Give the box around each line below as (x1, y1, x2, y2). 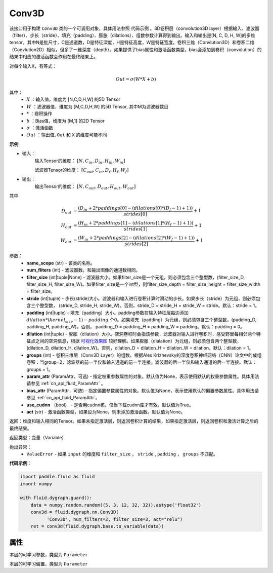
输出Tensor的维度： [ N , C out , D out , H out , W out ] (34, 183, 136, 190)
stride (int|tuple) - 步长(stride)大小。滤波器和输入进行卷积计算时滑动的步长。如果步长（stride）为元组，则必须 (26, 295, 256, 301)
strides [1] (124, 226, 148, 232)
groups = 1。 (26, 366, 53, 372)
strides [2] (124, 241, 149, 247)
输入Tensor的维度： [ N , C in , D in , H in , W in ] (34, 158, 126, 165)
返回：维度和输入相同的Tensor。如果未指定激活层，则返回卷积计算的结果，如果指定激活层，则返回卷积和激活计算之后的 (9, 418, 259, 424)
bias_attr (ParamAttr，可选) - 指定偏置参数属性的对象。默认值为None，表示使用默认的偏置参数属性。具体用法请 (26, 388, 259, 394)
